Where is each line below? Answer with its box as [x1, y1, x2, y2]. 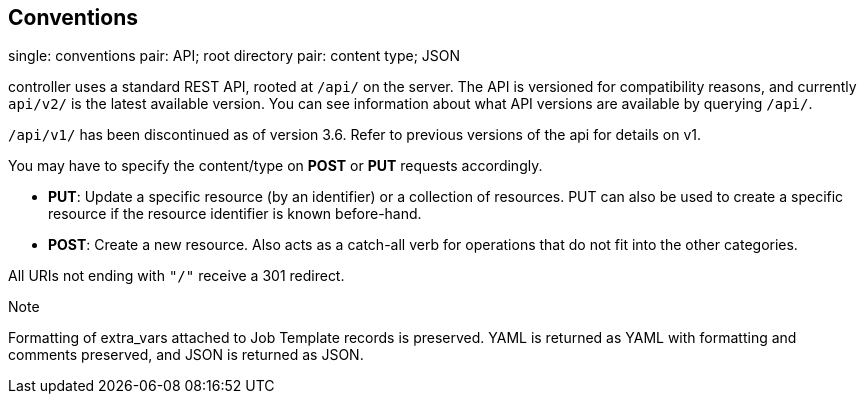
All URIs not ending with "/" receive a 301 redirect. [8, 267, 345, 285]
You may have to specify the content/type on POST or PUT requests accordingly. [8, 157, 543, 175]
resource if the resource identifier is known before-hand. [48, 205, 422, 223]
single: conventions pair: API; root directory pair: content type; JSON [8, 47, 461, 65]
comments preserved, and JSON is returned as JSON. [8, 346, 364, 364]
